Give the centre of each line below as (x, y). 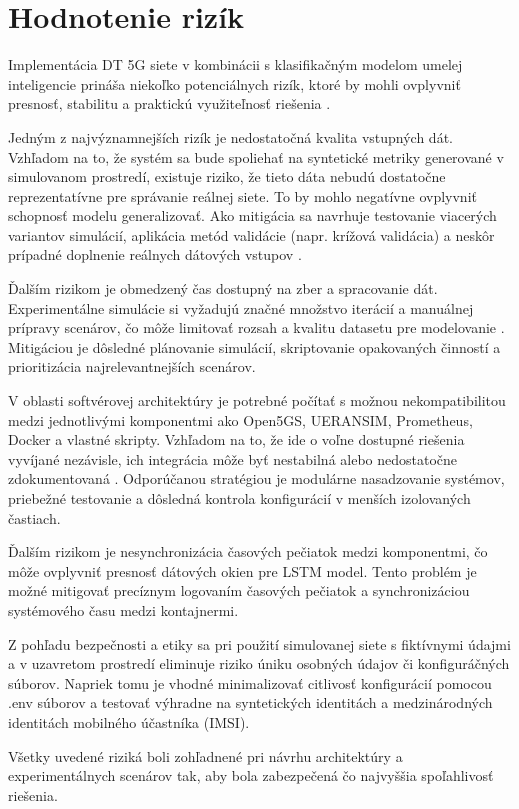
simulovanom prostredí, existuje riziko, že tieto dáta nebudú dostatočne (227, 176)
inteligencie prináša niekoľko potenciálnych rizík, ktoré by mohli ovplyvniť (234, 83)
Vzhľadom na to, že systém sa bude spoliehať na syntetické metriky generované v (256, 156)
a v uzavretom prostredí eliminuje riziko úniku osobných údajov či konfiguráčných (259, 663)
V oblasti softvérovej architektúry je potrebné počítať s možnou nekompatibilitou (257, 400)
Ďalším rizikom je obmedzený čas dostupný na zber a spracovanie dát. (223, 288)
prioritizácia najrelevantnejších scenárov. (132, 366)
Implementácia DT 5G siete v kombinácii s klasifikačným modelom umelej (235, 64)
